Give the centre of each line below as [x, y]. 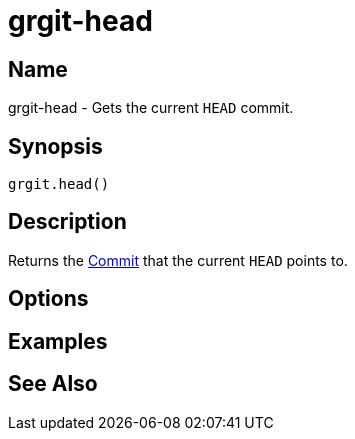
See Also [53, 384]
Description [67, 222]
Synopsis [55, 146]
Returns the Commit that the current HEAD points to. [178, 260]
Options [48, 299]
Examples [58, 341]
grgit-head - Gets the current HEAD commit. [151, 108]
